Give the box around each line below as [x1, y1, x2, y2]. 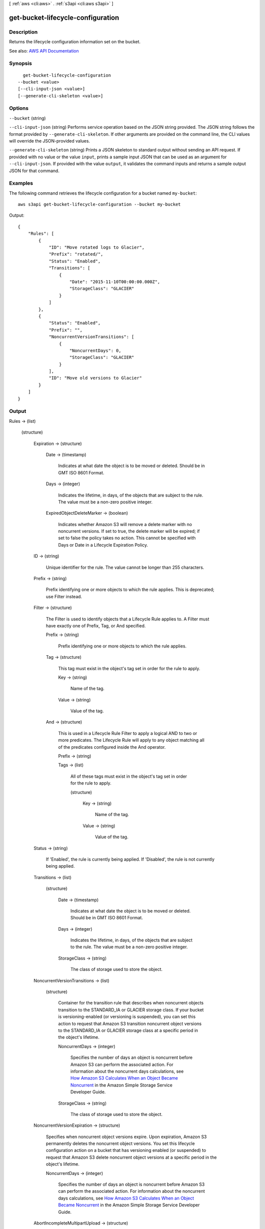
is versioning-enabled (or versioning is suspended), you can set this [58, 1014, 196, 1020]
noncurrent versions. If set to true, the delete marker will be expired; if [58, 528, 200, 534]
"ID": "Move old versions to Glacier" [49, 375, 142, 381]
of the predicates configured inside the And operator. [58, 744, 166, 750]
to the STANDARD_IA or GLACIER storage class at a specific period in [58, 1027, 198, 1033]
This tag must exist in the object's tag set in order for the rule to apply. [58, 665, 201, 671]
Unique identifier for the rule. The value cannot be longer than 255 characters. [46, 564, 205, 570]
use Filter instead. [46, 593, 82, 599]
